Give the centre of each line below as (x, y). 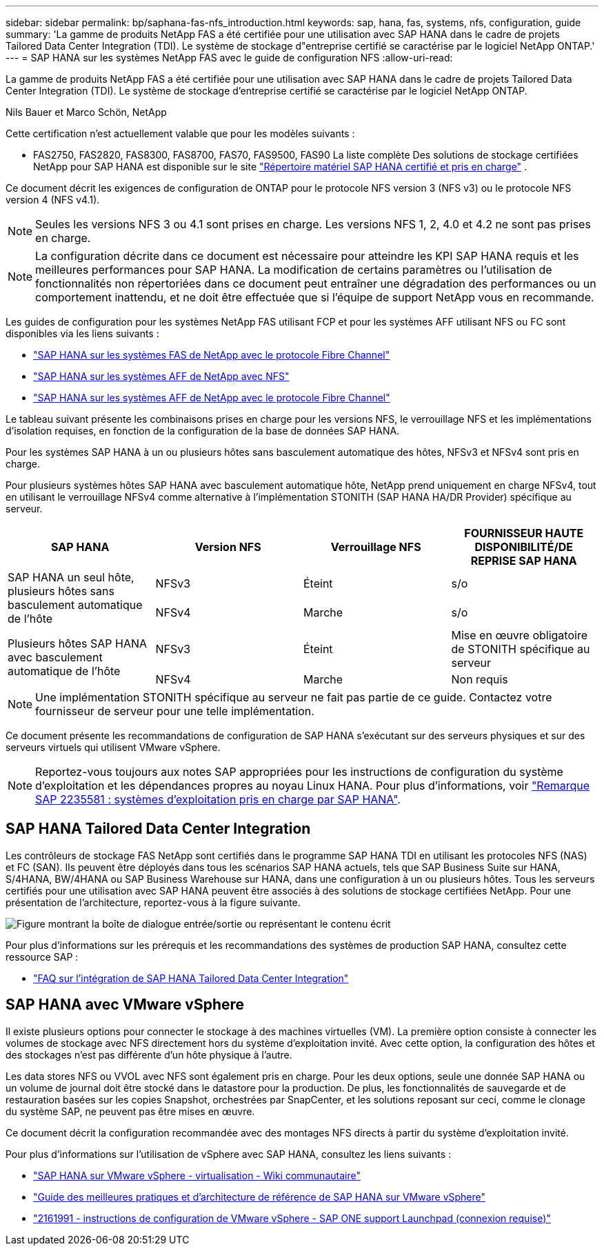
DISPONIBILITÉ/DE (524, 547)
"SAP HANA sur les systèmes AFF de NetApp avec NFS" (161, 376)
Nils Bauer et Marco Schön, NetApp (86, 112)
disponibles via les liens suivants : (82, 333)
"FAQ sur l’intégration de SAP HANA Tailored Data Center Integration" (191, 978)
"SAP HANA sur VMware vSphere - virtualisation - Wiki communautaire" (197, 1175)
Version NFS (228, 547)
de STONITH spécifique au (521, 649)
